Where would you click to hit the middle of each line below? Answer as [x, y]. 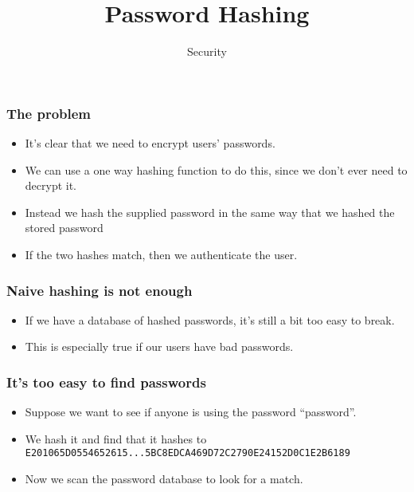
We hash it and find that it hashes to [116, 438]
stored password [64, 228]
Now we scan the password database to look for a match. [164, 479]
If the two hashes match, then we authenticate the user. [161, 254]
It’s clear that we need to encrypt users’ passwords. [150, 143]
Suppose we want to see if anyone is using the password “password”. [191, 412]
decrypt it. [51, 185]
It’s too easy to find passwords [106, 382]
